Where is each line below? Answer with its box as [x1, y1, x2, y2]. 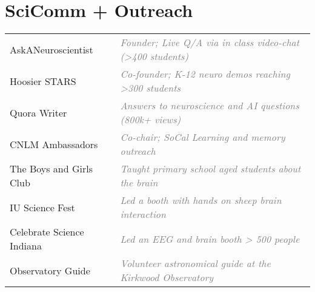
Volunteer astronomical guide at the [120, 256, 271, 271]
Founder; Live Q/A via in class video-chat [120, 35, 300, 50]
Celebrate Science [10, 225, 84, 239]
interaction [120, 207, 166, 222]
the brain [120, 175, 158, 190]
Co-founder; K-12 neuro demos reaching [120, 67, 290, 81]
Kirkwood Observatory [120, 270, 214, 285]
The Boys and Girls [10, 161, 93, 176]
